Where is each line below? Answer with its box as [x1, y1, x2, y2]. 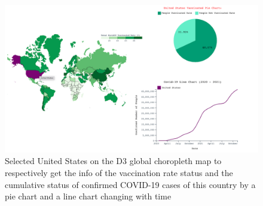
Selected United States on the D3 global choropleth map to [5, 154, 222, 167]
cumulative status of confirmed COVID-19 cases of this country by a [5, 178, 256, 190]
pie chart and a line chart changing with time [5, 190, 172, 202]
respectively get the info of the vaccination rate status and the [5, 166, 233, 178]
